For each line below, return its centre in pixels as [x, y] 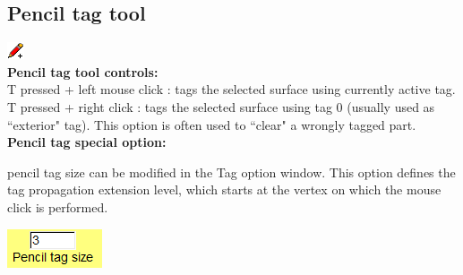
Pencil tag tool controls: [83, 71]
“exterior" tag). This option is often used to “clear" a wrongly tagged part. [212, 124]
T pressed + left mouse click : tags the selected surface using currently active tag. [231, 89]
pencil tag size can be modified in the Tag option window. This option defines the [231, 172]
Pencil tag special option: [87, 142]
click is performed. [58, 206]
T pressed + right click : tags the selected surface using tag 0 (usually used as [221, 106]
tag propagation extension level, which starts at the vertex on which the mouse [224, 189]
